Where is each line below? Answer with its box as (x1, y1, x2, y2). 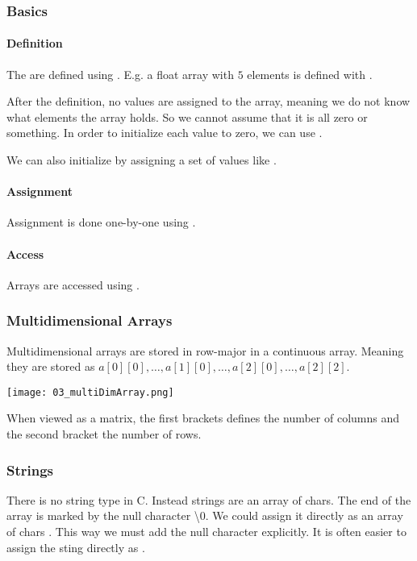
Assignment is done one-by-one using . (6, 214, 196, 231)
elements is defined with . (247, 65, 373, 82)
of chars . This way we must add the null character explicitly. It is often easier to (6, 523, 407, 540)
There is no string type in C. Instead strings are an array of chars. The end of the (6, 491, 411, 508)
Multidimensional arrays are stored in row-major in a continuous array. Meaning (6, 342, 404, 359)
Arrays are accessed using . (6, 276, 140, 293)
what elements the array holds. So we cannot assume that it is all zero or (6, 108, 368, 125)
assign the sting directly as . (6, 538, 145, 555)
